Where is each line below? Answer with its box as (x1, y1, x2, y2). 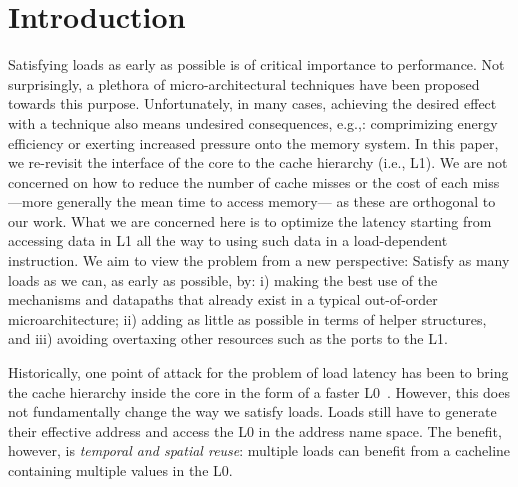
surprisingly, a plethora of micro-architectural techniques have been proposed (8, 73, 480, 94)
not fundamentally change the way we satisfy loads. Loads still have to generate (8, 401, 497, 422)
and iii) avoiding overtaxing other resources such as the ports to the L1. (8, 328, 448, 349)
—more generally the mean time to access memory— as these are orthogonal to (8, 191, 496, 212)
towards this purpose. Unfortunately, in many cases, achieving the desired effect (8, 93, 497, 114)
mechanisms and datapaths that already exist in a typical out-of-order (8, 289, 438, 310)
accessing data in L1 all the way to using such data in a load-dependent (8, 230, 448, 251)
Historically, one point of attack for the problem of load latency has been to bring (8, 362, 509, 383)
